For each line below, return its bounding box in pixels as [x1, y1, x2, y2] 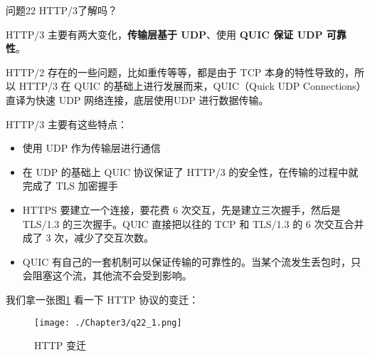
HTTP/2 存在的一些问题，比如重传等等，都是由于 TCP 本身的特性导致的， [6, 64, 354, 79]
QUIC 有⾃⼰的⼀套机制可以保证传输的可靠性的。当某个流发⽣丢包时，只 [22, 254, 361, 269]
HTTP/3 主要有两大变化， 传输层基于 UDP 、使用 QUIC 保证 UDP [6, 26, 323, 41]
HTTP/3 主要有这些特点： [6, 116, 127, 131]
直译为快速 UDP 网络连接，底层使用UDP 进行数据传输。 [6, 92, 269, 107]
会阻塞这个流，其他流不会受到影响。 [22, 268, 192, 283]
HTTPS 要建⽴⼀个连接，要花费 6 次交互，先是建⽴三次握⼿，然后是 [22, 202, 341, 217]
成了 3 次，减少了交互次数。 [22, 230, 154, 245]
